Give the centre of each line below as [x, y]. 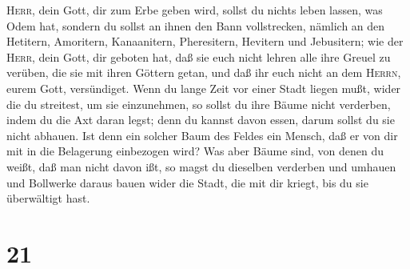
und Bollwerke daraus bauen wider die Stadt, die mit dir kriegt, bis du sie [187, 182]
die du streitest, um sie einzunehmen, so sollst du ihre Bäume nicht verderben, [199, 104]
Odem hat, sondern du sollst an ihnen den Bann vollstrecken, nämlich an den [196, 25]
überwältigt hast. [48, 198]
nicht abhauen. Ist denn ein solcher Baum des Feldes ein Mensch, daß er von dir [202, 135]
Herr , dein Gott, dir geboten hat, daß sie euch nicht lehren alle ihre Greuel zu [199, 56]
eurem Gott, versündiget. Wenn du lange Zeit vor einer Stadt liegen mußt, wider [204, 88]
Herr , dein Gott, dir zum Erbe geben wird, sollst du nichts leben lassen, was [195, 10]
